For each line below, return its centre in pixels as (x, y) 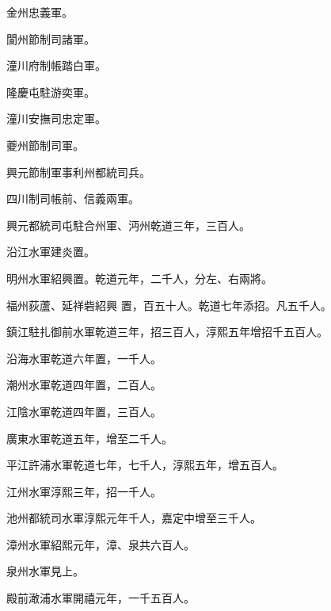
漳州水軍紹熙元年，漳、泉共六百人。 (101, 544)
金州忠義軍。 (40, 12)
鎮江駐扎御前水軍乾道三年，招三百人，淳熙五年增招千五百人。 (167, 332)
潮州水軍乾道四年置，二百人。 (84, 385)
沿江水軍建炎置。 (51, 252)
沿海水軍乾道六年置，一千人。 (84, 358)
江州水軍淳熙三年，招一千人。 (84, 491)
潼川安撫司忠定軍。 (56, 118)
